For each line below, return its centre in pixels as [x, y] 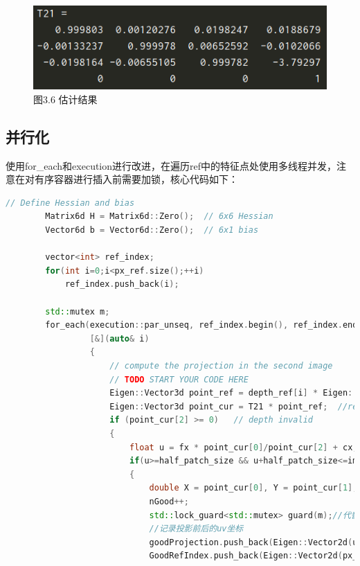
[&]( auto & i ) [119, 338]
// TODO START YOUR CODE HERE [179, 379]
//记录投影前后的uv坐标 [196, 529]
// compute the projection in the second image [221, 365]
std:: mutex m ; [78, 311]
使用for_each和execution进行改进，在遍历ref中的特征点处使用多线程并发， [171, 165]
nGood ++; [169, 501]
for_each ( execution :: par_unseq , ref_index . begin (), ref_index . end [201, 325]
